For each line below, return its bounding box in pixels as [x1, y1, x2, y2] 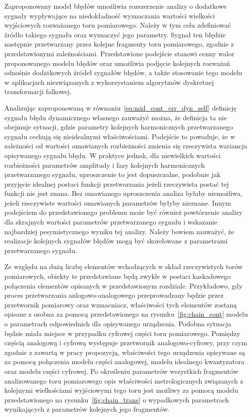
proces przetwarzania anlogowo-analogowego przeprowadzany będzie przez [4, 290, 224, 300]
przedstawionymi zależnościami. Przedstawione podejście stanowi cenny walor [4, 48, 235, 58]
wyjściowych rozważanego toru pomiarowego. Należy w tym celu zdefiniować [4, 20, 231, 30]
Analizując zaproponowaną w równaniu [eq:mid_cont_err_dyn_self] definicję [4, 102, 236, 112]
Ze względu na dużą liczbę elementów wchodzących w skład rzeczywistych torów [4, 261, 243, 272]
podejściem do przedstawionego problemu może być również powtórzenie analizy [4, 207, 243, 217]
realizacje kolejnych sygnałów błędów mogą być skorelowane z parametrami [4, 236, 228, 246]
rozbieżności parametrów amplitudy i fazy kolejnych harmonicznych [4, 160, 205, 170]
